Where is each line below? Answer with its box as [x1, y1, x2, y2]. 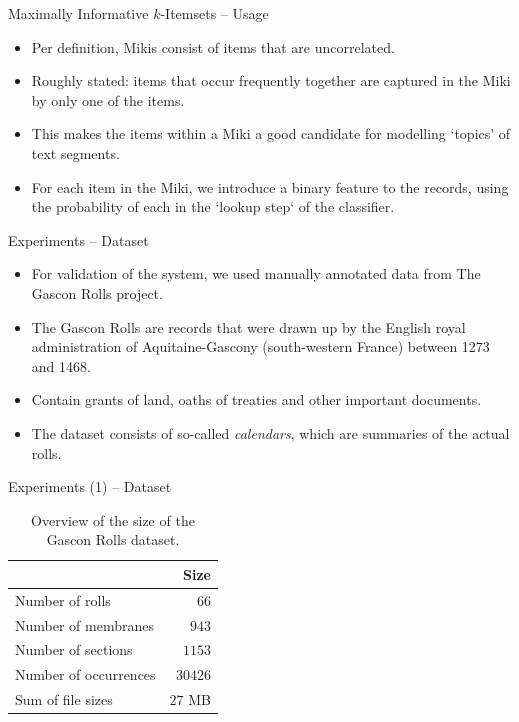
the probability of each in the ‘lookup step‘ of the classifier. [31, 196, 395, 217]
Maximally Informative [8, 3, 149, 23]
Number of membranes [15, 614, 154, 635]
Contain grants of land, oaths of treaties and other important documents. [31, 389, 482, 410]
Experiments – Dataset [8, 229, 149, 250]
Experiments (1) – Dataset [8, 476, 172, 497]
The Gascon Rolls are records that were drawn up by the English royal [31, 316, 466, 337]
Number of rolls [15, 589, 111, 610]
